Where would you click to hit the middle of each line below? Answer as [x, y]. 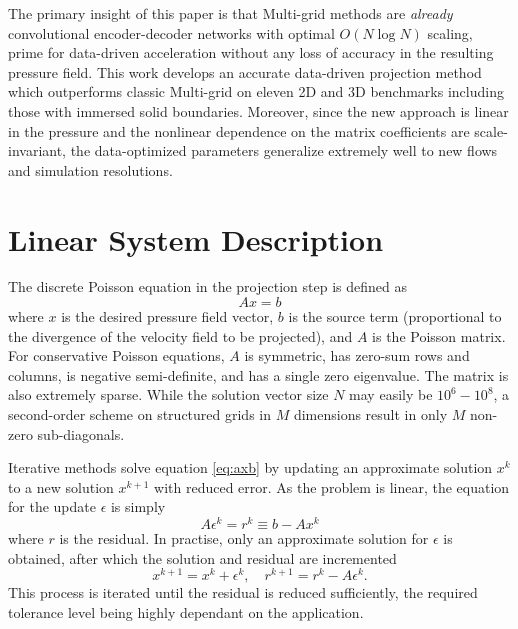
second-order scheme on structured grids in [139, 414]
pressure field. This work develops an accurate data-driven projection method [245, 71]
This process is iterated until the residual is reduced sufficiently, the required [243, 592]
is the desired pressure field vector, [167, 316]
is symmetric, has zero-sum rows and [357, 355]
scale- [491, 130]
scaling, [450, 32]
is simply [138, 506]
